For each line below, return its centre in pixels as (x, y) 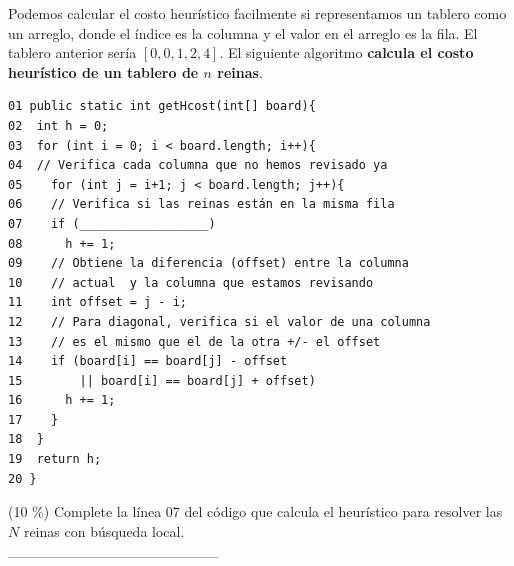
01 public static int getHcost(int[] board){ (162, 106)
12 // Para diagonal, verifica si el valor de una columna (219, 321)
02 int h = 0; (58, 125)
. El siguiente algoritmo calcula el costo (346, 52)
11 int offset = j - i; (97, 302)
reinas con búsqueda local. (104, 530)
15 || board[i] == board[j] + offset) (162, 380)
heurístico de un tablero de (103, 71)
